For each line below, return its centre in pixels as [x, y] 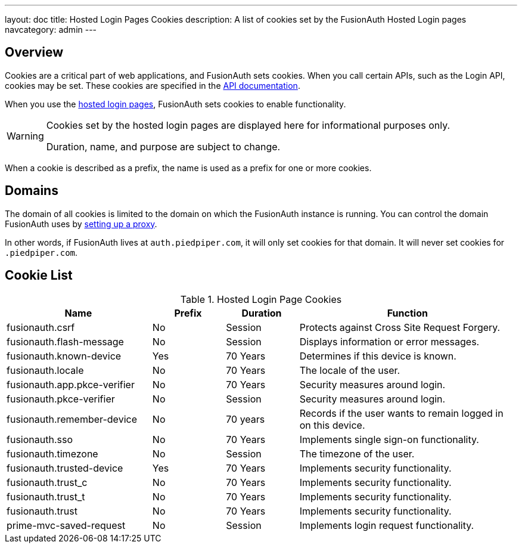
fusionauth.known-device [64, 356]
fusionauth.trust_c [47, 482]
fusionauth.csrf [41, 327]
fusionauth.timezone [52, 453]
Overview [34, 52]
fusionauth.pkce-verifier [61, 399]
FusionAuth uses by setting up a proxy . [81, 224]
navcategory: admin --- [51, 30]
